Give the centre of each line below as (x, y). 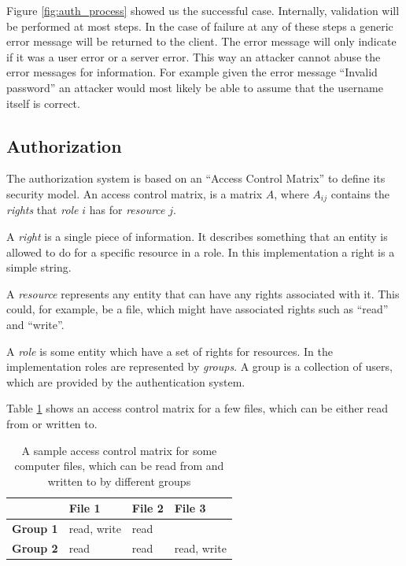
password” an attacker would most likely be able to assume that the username (195, 87)
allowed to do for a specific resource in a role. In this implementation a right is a (201, 252)
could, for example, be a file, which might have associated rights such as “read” (197, 309)
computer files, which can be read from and (119, 466)
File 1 (85, 508)
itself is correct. (43, 103)
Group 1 (35, 529)
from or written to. (52, 423)
